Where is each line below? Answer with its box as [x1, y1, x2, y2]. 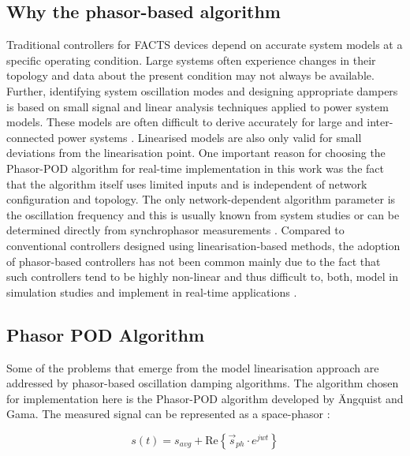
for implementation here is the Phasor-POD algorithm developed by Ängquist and [6, 390, 404, 406]
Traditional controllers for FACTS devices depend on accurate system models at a [6, 36, 403, 53]
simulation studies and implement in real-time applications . [6, 283, 297, 300]
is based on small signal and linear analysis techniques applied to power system [6, 98, 389, 114]
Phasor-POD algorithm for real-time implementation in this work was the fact [6, 159, 384, 176]
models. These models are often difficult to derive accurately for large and [6, 114, 363, 130]
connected [6, 129, 54, 145]
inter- [367, 114, 393, 130]
